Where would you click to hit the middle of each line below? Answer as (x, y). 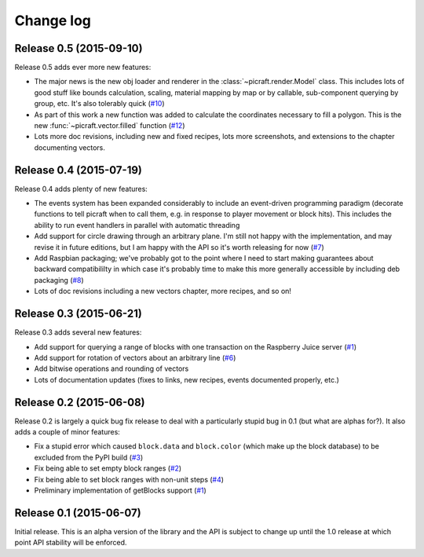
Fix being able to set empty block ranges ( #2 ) (108, 468)
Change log (53, 20)
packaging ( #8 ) (59, 280)
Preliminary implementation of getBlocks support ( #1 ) (121, 490)
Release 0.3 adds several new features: (78, 332)
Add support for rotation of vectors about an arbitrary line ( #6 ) (135, 357)
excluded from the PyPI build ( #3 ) (89, 457)
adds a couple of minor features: (68, 431)
